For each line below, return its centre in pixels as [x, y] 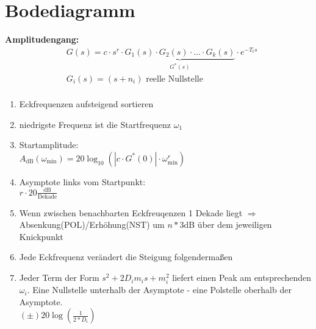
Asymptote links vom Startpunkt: [82, 181]
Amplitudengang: [42, 39]
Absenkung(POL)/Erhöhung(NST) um [92, 225]
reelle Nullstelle [174, 79]
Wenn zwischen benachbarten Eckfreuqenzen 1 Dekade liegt [131, 212]
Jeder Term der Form [59, 278]
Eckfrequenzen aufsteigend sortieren [86, 103]
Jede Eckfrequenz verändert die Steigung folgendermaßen [126, 257]
